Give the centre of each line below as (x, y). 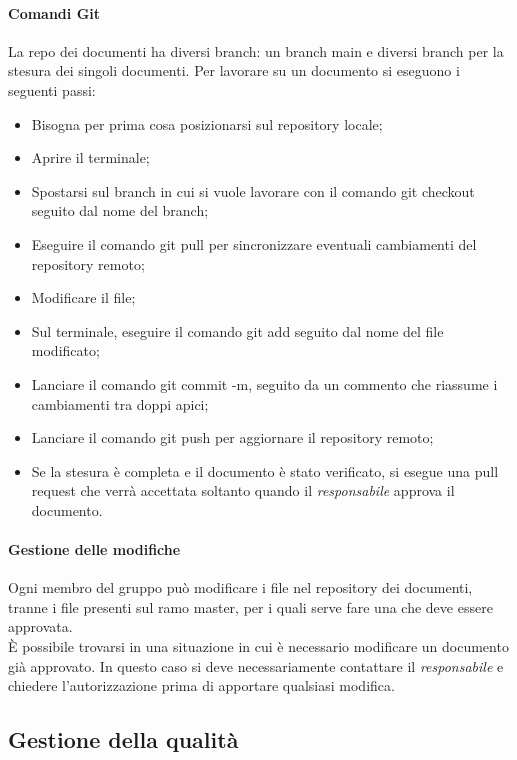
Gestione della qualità (123, 739)
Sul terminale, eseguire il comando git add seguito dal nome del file (237, 330)
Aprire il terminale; (90, 157)
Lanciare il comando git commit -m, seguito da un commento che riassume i (264, 383)
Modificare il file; (83, 297)
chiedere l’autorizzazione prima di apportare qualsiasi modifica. (201, 685)
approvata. (40, 626)
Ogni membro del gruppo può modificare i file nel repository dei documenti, (240, 587)
